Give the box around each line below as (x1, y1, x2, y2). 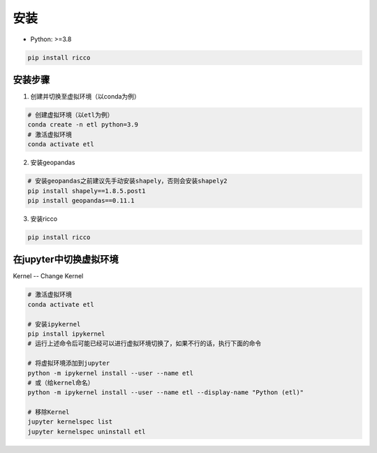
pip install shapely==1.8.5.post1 (27, 187, 146, 195)
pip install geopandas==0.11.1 (27, 196, 135, 204)
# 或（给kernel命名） (27, 378, 94, 387)
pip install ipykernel (27, 329, 105, 338)
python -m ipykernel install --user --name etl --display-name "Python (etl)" (27, 389, 304, 396)
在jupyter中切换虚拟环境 (13, 254, 119, 266)
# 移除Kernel (27, 408, 70, 416)
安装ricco (30, 214, 58, 223)
